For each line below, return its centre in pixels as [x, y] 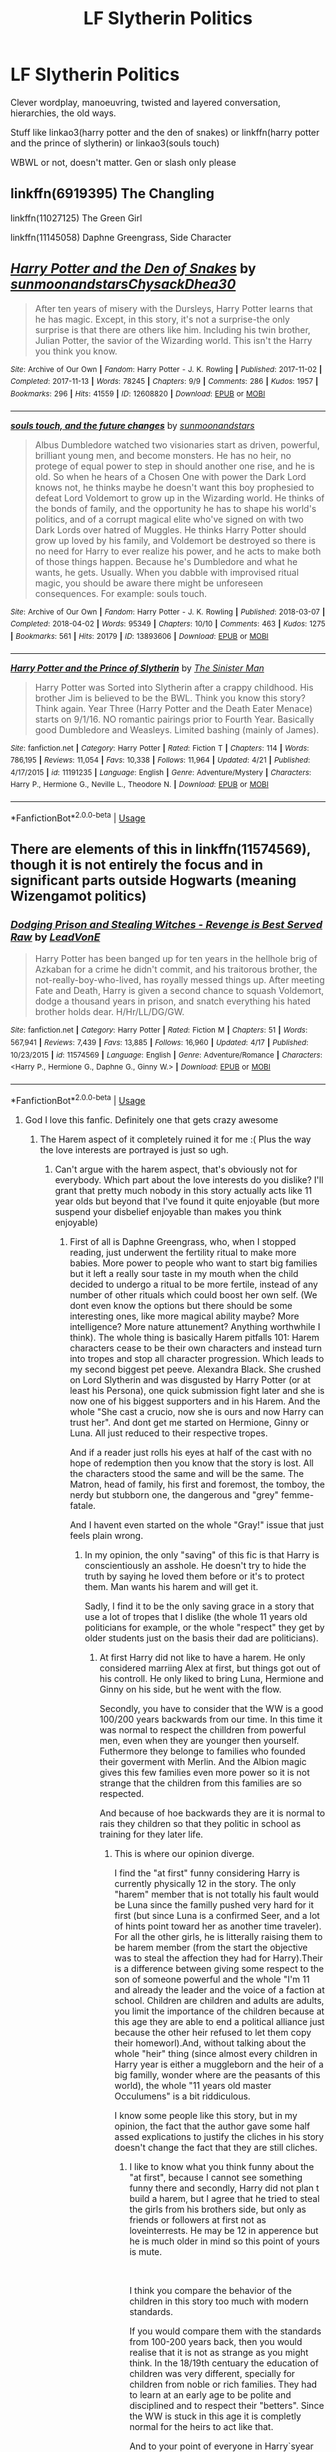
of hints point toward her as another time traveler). [218, 1926]
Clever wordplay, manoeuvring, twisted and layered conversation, [145, 102]
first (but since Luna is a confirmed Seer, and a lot [217, 1915]
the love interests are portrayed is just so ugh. [134, 1149]
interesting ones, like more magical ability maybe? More [184, 1316]
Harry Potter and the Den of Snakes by [133, 268]
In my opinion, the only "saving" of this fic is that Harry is [202, 1554]
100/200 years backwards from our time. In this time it [211, 1719]
